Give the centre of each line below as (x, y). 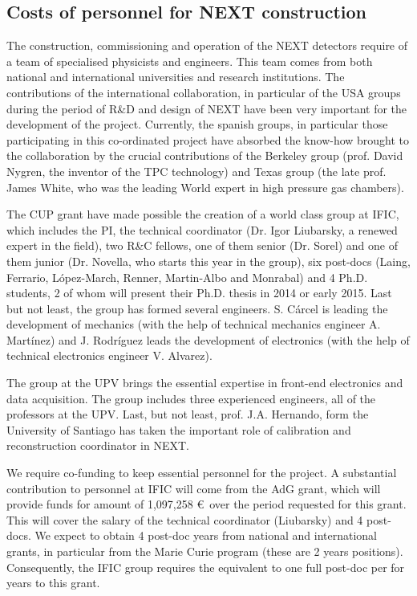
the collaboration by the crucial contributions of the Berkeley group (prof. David (205, 155)
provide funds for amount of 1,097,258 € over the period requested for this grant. (206, 504)
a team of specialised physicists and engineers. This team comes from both (190, 61)
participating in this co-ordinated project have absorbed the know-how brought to (208, 139)
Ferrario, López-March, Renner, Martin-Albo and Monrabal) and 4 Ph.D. (187, 277)
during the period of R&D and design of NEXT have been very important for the (207, 108)
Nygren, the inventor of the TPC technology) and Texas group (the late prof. (196, 171)
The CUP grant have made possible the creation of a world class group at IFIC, (203, 214)
